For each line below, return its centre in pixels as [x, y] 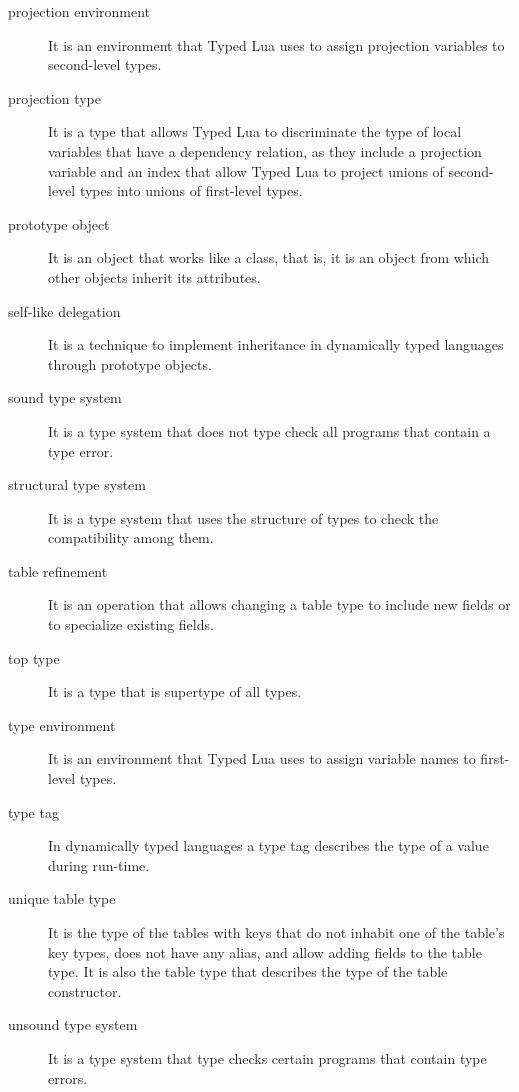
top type [34, 657]
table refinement [58, 570]
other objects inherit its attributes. [154, 276]
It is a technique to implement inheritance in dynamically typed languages [276, 344]
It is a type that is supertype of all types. [175, 691]
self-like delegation [64, 310]
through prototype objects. [130, 363]
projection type [55, 97]
